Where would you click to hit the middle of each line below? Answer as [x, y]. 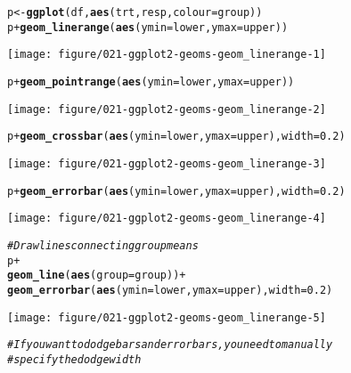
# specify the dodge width [74, 359]
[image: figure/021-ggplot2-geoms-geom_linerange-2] [167, 109]
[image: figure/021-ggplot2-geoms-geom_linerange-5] [167, 317]
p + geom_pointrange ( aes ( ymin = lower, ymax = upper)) [151, 81]
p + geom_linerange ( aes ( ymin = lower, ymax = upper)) [148, 27]
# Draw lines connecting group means [103, 245]
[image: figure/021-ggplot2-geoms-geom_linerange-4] [167, 219]
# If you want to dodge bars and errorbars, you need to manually [170, 345]
